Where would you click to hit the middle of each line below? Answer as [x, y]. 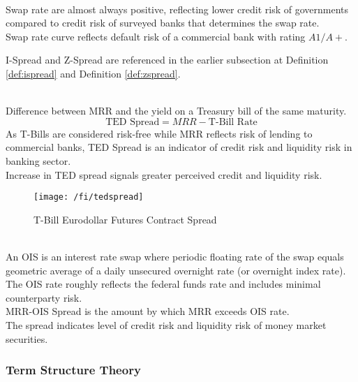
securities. [27, 338]
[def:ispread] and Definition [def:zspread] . [93, 73]
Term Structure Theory [73, 370]
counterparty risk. [44, 297]
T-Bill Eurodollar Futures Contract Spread [125, 219]
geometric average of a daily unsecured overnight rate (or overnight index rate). [176, 270]
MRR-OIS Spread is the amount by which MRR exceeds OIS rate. [148, 311]
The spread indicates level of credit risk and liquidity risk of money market [166, 324]
